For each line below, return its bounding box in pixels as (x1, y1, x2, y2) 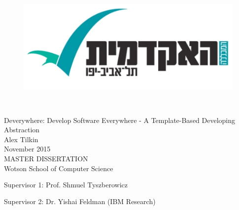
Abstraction (4, 124, 40, 135)
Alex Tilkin (4, 134, 38, 144)
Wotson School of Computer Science (4, 163, 113, 173)
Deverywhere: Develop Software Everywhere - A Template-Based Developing (4, 115, 236, 125)
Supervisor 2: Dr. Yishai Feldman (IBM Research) (4, 196, 156, 206)
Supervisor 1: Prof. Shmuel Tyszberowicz (4, 180, 128, 190)
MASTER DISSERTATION (4, 153, 88, 164)
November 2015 (4, 144, 51, 154)
